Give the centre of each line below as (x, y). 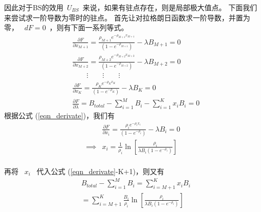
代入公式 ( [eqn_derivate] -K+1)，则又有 (100, 171)
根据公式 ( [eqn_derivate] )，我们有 (59, 115)
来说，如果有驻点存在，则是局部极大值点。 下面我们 (170, 7)
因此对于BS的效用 (34, 7)
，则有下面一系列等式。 (89, 27)
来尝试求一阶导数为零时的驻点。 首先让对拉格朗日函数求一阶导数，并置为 (127, 17)
